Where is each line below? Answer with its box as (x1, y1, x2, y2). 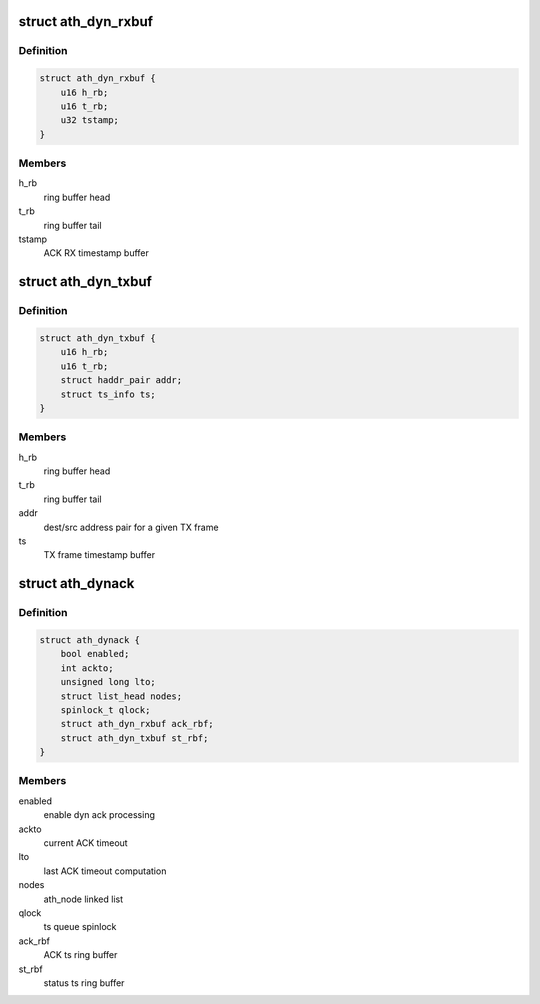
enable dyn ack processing (43, 809, 155, 821)
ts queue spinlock (43, 921, 117, 933)
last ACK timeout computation (43, 865, 167, 877)
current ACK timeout (43, 837, 129, 849)
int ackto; (60, 662, 114, 674)
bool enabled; (60, 648, 130, 660)
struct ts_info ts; (60, 388, 157, 400)
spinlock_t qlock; (60, 704, 151, 715)
